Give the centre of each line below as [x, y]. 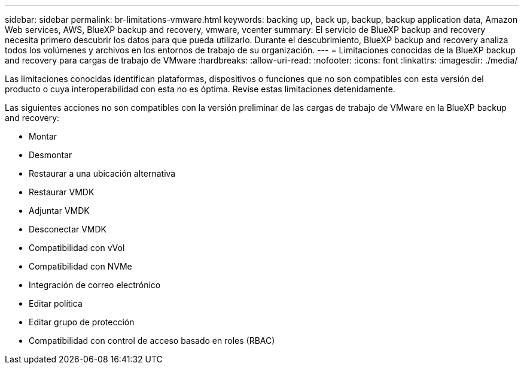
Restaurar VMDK [62, 192]
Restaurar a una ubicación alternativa [102, 173]
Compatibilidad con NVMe [80, 266]
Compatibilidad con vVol [77, 248]
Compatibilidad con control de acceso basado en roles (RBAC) [152, 341]
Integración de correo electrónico [95, 285]
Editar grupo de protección [82, 322]
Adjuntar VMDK [59, 211]
